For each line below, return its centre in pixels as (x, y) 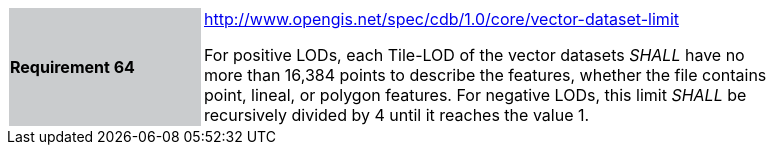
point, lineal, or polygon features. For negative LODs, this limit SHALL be (475, 95)
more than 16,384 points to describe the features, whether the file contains (485, 75)
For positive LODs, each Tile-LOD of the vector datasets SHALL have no (474, 55)
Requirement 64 (72, 67)
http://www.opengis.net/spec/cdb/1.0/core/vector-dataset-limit (441, 19)
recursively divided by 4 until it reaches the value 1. (397, 115)
